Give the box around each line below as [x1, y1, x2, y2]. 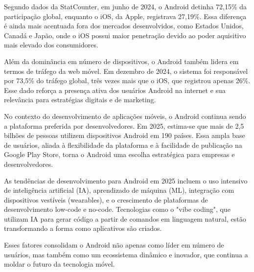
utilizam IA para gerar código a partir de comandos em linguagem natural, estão [4, 213, 246, 224]
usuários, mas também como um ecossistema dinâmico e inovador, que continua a [4, 249, 248, 259]
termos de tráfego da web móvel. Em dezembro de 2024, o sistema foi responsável [4, 66, 248, 76]
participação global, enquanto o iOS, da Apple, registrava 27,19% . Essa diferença [4, 11, 247, 21]
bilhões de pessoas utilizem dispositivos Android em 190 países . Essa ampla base [4, 130, 245, 140]
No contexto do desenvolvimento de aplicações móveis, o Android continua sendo [4, 111, 246, 121]
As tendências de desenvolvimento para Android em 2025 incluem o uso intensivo [4, 175, 248, 185]
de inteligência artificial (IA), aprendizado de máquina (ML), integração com [4, 185, 234, 195]
